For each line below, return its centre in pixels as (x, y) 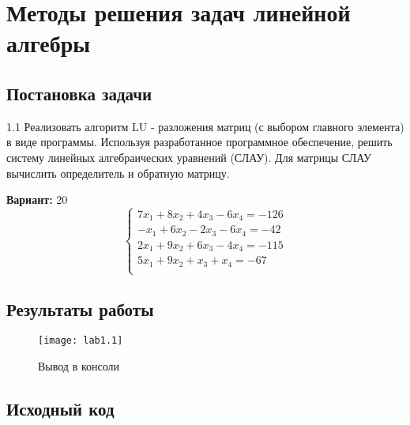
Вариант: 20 (37, 199)
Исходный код (60, 409)
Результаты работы (80, 308)
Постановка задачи (79, 93)
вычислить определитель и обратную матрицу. (118, 173)
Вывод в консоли (79, 366)
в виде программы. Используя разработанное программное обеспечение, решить (199, 142)
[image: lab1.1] (81, 341)
